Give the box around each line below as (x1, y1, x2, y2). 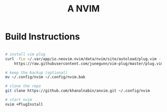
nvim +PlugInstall (5, 102, 43, 107)
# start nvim (5, 98, 32, 103)
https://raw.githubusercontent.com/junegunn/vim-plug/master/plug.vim (14, 61, 164, 66)
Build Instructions (5, 31, 81, 42)
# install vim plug (5, 52, 46, 57)
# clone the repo (5, 84, 41, 89)
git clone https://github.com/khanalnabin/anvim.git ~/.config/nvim (5, 88, 150, 94)
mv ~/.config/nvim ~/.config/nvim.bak (5, 75, 85, 80)
